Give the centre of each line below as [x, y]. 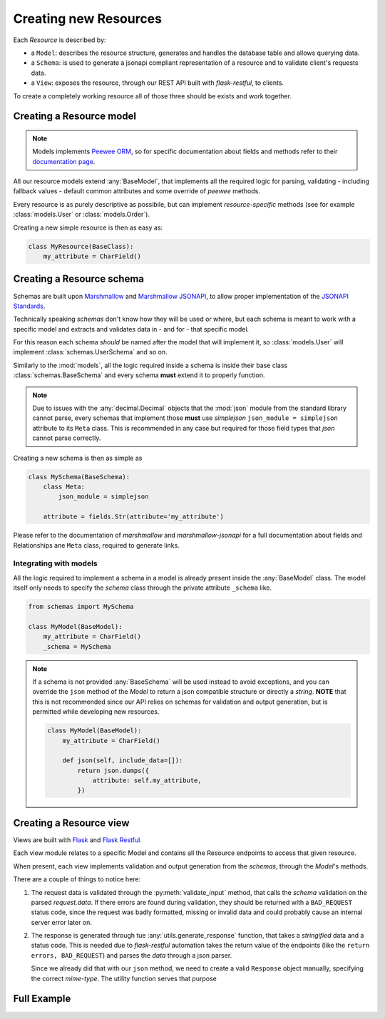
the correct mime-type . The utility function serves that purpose [124, 978]
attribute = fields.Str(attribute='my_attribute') [133, 517]
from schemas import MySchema [81, 607]
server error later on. [62, 922]
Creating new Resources [87, 19]
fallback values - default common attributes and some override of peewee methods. [137, 191]
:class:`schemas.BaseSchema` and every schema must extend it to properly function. [139, 375]
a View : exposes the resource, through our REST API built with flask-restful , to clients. [158, 83]
